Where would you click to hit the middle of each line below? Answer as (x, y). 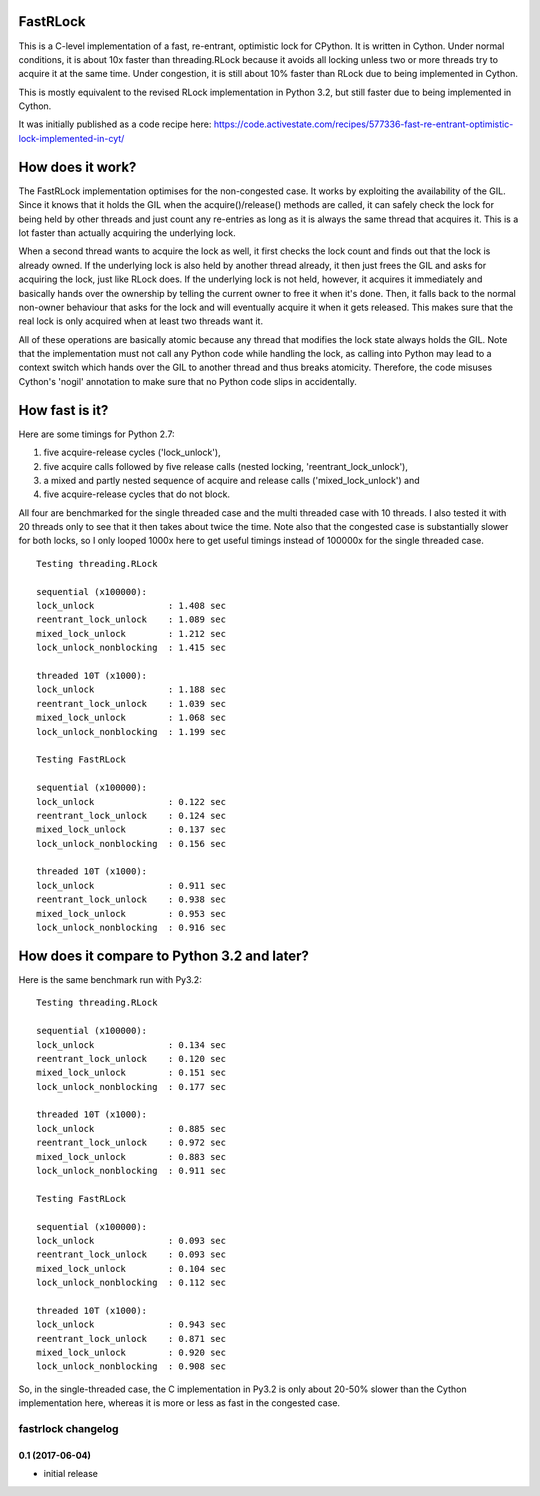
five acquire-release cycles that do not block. (136, 494)
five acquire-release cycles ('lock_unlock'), (132, 452)
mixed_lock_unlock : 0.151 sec (131, 1073)
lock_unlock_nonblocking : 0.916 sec (131, 928)
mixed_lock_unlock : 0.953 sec (131, 913)
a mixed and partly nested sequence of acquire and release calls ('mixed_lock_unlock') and (231, 480)
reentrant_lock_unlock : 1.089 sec (131, 619)
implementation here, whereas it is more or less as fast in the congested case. (179, 1403)
